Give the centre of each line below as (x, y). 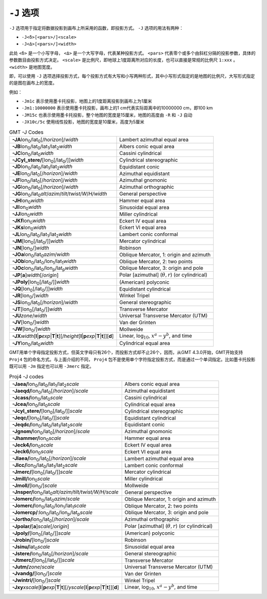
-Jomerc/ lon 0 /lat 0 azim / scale (46, 499)
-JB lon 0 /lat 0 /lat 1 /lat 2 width (42, 147)
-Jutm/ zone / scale (33, 567)
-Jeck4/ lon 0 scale (33, 445)
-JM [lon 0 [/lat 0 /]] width (38, 241)
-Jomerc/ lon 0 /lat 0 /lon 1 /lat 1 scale (49, 506)
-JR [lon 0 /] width (30, 296)
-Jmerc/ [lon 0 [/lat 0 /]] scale (42, 472)
